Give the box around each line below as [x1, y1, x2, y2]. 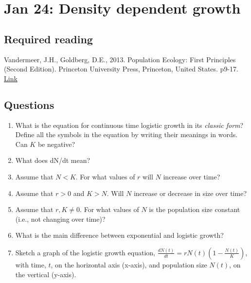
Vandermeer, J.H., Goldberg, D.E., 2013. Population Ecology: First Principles [4, 54, 236, 64]
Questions [4, 97, 54, 112]
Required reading [4, 31, 93, 46]
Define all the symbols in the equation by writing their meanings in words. [15, 129, 238, 140]
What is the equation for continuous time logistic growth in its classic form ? [15, 120, 244, 130]
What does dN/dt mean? [15, 155, 90, 165]
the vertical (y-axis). [15, 269, 76, 279]
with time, [15, 259, 46, 269]
